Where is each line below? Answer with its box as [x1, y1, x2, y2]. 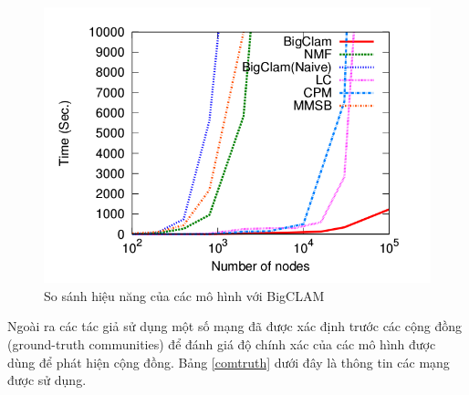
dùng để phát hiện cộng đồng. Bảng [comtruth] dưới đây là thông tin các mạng [7, 352, 450, 371]
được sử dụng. [7, 370, 87, 390]
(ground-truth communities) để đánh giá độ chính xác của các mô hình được [7, 335, 436, 354]
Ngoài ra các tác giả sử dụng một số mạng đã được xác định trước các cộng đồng [7, 317, 462, 336]
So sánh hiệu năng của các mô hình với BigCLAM [44, 286, 325, 305]
